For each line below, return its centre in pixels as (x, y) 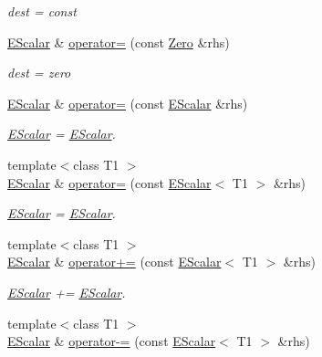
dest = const (42, 11)
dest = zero (39, 73)
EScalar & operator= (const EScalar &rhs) (128, 103)
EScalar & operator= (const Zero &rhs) (119, 42)
